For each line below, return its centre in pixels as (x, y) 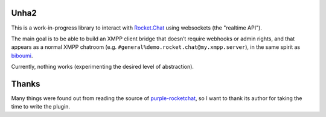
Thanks (26, 84)
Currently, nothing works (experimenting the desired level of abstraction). (103, 67)
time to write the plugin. (41, 107)
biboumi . (22, 55)
